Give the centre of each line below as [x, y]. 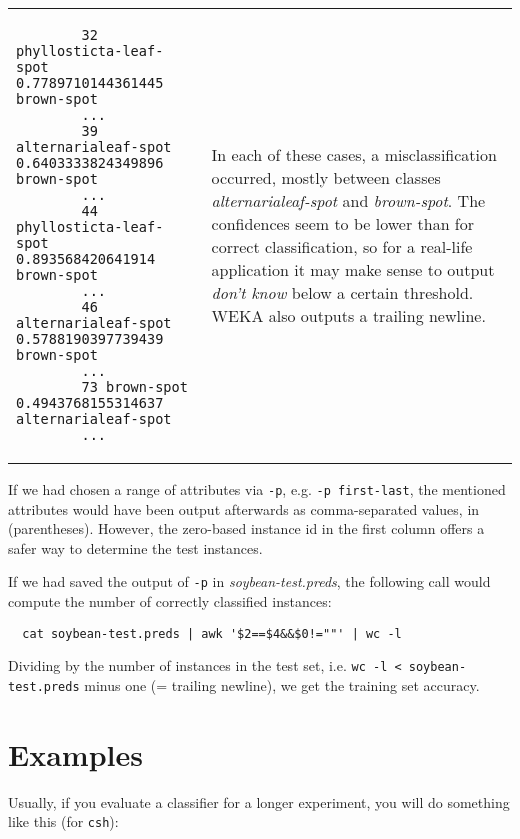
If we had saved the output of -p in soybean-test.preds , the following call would [249, 581]
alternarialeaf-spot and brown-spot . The [348, 200]
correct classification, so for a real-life [342, 246]
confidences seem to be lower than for [343, 223]
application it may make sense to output [353, 269]
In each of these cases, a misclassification [354, 154]
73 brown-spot [134, 387]
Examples [75, 753]
